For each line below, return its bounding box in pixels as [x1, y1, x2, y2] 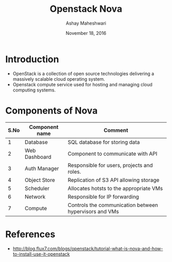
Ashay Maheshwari [66, 20, 106, 26]
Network [25, 193, 46, 200]
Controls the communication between [67, 201, 159, 209]
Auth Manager [25, 165, 59, 172]
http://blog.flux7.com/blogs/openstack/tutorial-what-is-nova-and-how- [12, 245, 163, 252]
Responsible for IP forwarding [67, 193, 139, 200]
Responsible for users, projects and [67, 161, 153, 169]
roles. [67, 168, 81, 175]
